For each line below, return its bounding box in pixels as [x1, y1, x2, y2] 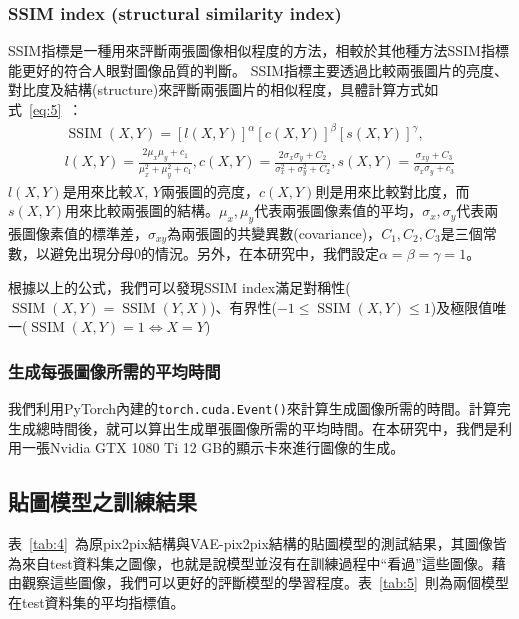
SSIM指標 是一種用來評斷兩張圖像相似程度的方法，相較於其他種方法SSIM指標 [8, 40, 509, 61]
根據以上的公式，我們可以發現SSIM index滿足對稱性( [8, 276, 351, 297]
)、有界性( [209, 296, 277, 317]
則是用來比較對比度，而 [315, 180, 470, 201]
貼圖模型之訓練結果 [8, 486, 197, 517]
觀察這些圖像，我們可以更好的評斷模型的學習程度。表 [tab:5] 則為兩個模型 [21, 572, 509, 593]
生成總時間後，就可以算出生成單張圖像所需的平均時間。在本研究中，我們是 [8, 417, 498, 438]
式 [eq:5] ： [8, 99, 83, 119]
